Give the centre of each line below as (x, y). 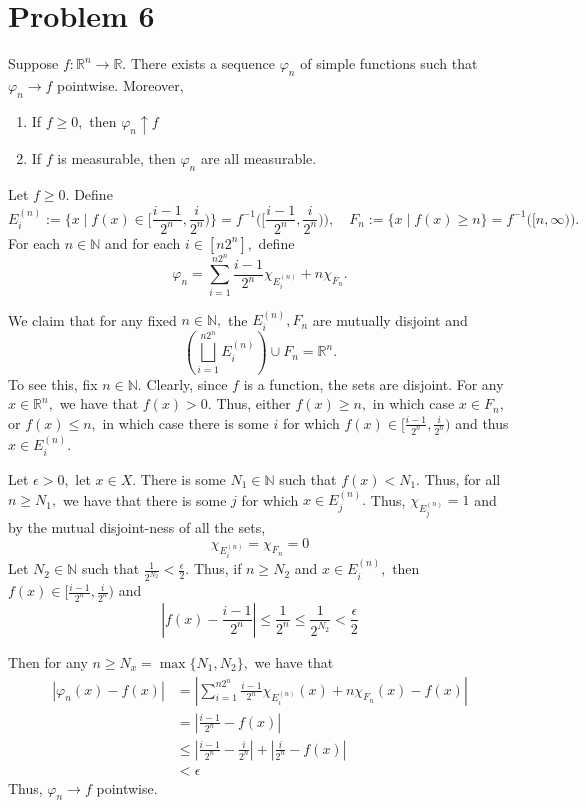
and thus (482, 422)
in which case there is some (185, 422)
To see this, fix (53, 383)
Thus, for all (462, 478)
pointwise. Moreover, (120, 84)
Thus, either (253, 403)
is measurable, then (116, 158)
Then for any (48, 661)
